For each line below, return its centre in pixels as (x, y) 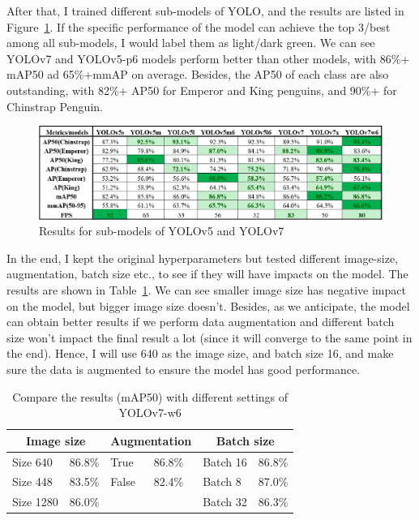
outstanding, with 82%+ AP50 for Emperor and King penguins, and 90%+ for (202, 90)
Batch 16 (225, 461)
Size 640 (32, 461)
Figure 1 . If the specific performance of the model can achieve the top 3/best (199, 26)
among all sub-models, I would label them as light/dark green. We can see (191, 43)
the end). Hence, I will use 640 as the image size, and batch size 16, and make (200, 353)
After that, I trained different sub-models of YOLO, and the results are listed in (205, 11)
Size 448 (32, 481)
